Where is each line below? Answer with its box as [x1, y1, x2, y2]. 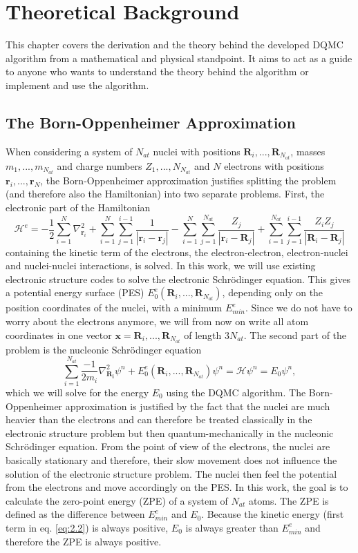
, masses [290, 144, 326, 158]
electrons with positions [224, 158, 324, 173]
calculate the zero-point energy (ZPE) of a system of [6, 493, 228, 507]
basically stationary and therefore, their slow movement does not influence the [6, 452, 337, 467]
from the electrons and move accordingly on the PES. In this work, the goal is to [6, 480, 348, 494]
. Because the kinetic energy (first [201, 507, 344, 521]
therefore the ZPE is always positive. [6, 534, 162, 548]
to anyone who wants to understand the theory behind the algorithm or [6, 64, 309, 79]
